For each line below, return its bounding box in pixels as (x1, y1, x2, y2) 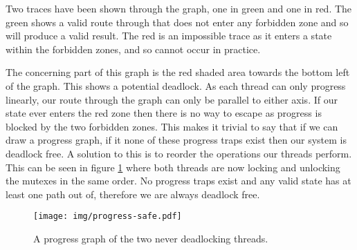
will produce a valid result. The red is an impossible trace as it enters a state (6, 28, 332, 43)
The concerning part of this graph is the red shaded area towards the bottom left (6, 65, 350, 79)
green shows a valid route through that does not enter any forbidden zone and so (6, 15, 349, 29)
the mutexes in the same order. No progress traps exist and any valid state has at (6, 173, 351, 188)
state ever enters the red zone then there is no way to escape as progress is (6, 106, 322, 120)
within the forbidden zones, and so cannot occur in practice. (6, 41, 261, 56)
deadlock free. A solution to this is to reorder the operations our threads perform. (6, 146, 352, 160)
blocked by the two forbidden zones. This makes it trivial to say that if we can (6, 119, 338, 133)
